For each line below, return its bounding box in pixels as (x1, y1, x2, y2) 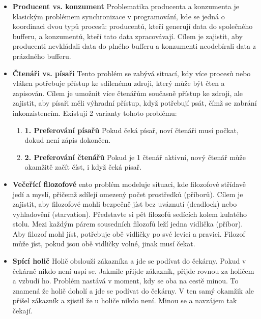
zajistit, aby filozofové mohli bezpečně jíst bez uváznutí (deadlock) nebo (12, 199, 237, 209)
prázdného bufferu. (12, 50, 71, 61)
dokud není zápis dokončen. (24, 135, 111, 145)
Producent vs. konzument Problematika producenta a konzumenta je (12, 1, 239, 11)
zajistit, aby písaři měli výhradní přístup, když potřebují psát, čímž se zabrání (12, 98, 257, 108)
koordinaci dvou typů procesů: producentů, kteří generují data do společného (12, 21, 253, 31)
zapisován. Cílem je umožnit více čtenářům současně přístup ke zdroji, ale (12, 87, 243, 98)
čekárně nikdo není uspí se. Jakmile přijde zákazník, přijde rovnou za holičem (12, 265, 254, 276)
